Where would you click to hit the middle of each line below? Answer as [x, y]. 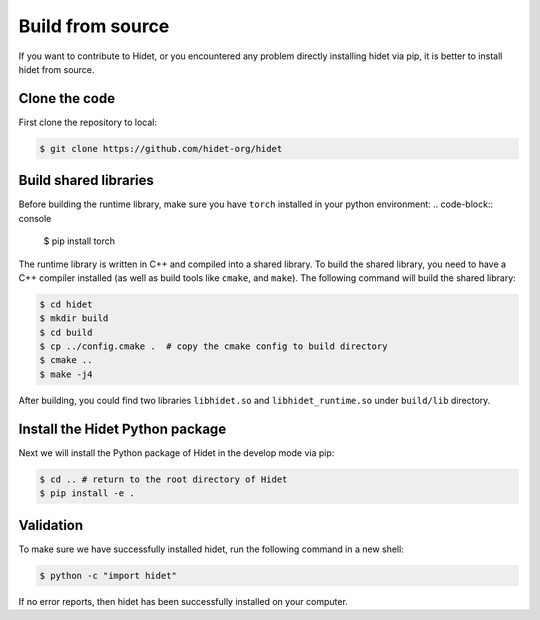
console [35, 218]
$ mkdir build [74, 318]
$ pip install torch [79, 241]
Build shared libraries [86, 180]
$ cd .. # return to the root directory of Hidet [163, 479]
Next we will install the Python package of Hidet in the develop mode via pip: [176, 452]
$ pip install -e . [87, 493]
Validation [51, 525]
